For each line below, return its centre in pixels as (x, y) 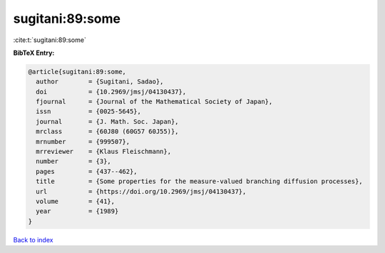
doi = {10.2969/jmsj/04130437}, (111, 92)
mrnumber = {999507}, (83, 141)
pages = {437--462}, (87, 171)
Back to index (33, 239)
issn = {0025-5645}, (89, 112)
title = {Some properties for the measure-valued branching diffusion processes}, (199, 181)
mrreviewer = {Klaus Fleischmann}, (103, 152)
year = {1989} (77, 211)
